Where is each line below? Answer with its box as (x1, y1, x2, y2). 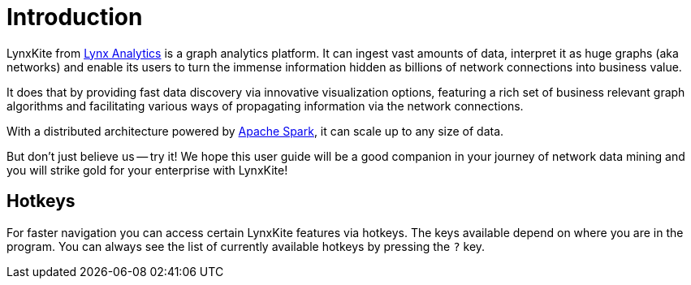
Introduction (6, 3, 143, 31)
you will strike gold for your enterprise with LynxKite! (6, 162, 288, 177)
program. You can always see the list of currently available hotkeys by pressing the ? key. (6, 239, 486, 253)
